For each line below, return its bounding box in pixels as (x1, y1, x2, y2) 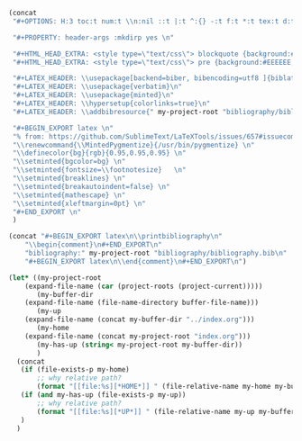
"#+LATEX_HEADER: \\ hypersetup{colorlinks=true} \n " (12, 99, 211, 108)
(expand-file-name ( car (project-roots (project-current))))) (24, 282, 263, 291)
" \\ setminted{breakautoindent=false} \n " (12, 182, 170, 191)
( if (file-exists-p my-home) (20, 365, 130, 374)
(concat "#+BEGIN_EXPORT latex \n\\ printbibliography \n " (8, 232, 223, 241)
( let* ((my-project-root (8, 273, 102, 283)
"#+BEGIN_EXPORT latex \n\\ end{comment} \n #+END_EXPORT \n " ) (24, 256, 247, 265)
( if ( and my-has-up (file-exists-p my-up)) (20, 391, 187, 400)
